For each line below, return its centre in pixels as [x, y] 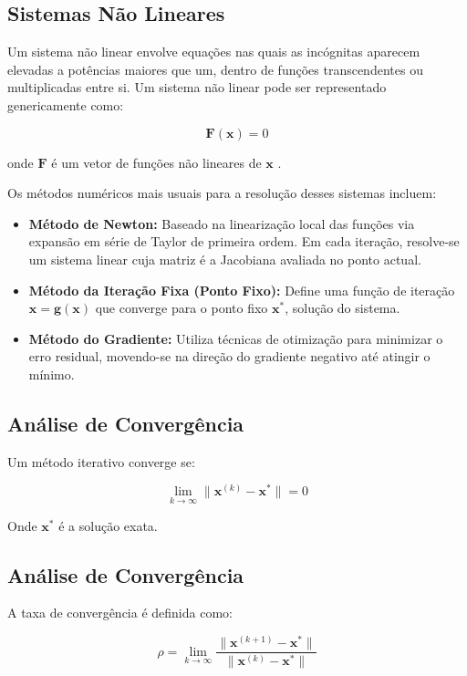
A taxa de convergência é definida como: [120, 613]
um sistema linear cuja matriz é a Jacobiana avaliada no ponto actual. [225, 259]
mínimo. [52, 374]
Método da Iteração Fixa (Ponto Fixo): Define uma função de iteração [242, 290]
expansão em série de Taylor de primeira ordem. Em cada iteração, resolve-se [244, 241]
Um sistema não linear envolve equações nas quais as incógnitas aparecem [214, 52]
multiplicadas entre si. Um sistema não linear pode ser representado [197, 87]
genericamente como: [66, 104]
